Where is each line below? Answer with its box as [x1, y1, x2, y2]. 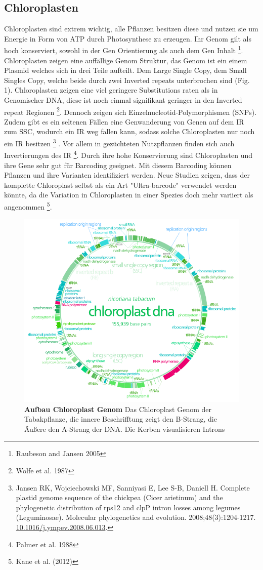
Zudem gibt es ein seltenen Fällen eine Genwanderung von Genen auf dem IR [4, 116, 244, 127]
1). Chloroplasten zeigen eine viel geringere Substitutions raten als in [4, 85, 218, 95]
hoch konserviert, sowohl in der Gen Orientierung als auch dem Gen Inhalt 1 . [4, 44, 243, 56]
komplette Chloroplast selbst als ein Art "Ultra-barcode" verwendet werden [4, 179, 237, 190]
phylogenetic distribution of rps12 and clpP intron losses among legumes [16, 502, 241, 512]
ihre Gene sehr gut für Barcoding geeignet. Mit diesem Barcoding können [4, 159, 232, 170]
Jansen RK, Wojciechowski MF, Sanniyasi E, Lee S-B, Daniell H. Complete [16, 482, 250, 493]
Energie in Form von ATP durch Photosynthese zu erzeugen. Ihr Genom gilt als [4, 33, 251, 44]
